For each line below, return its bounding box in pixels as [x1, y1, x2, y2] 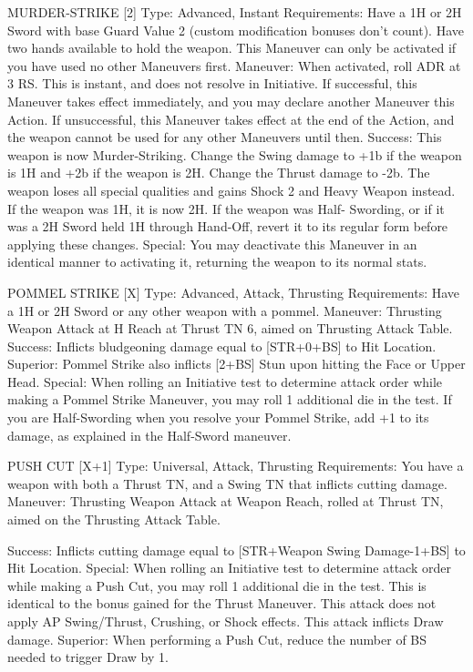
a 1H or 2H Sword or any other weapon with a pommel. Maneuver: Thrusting [7, 300, 442, 320]
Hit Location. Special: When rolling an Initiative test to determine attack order [7, 558, 451, 577]
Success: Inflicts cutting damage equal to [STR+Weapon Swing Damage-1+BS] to [7, 540, 466, 559]
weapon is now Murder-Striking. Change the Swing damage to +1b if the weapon [7, 145, 462, 164]
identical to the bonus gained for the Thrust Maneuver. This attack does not [7, 594, 437, 613]
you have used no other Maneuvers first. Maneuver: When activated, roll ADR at [7, 56, 461, 75]
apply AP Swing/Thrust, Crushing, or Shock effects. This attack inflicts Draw [7, 612, 444, 630]
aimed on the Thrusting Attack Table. [7, 510, 221, 529]
